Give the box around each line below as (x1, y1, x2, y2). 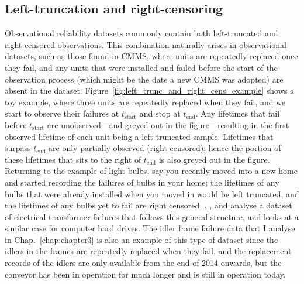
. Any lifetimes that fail (195, 107, 280, 119)
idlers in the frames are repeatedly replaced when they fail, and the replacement (5, 245, 292, 257)
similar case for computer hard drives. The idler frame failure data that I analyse (5, 222, 295, 234)
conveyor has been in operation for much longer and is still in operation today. (5, 268, 286, 280)
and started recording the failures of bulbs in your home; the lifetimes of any (5, 176, 279, 188)
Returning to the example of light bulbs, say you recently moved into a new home (5, 165, 298, 177)
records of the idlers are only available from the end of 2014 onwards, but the (5, 256, 282, 269)
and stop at (139, 107, 181, 119)
